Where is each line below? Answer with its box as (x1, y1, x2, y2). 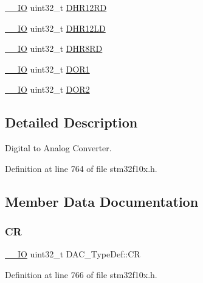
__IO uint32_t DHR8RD (5, 42, 103, 55)
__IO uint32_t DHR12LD (5, 21, 106, 34)
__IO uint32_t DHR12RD (5, 1, 107, 13)
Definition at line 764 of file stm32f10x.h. (5, 162, 157, 174)
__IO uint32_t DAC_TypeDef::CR (5, 248, 140, 260)
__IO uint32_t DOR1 (5, 62, 90, 75)
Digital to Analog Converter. (5, 141, 112, 154)
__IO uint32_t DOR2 (5, 83, 90, 96)
